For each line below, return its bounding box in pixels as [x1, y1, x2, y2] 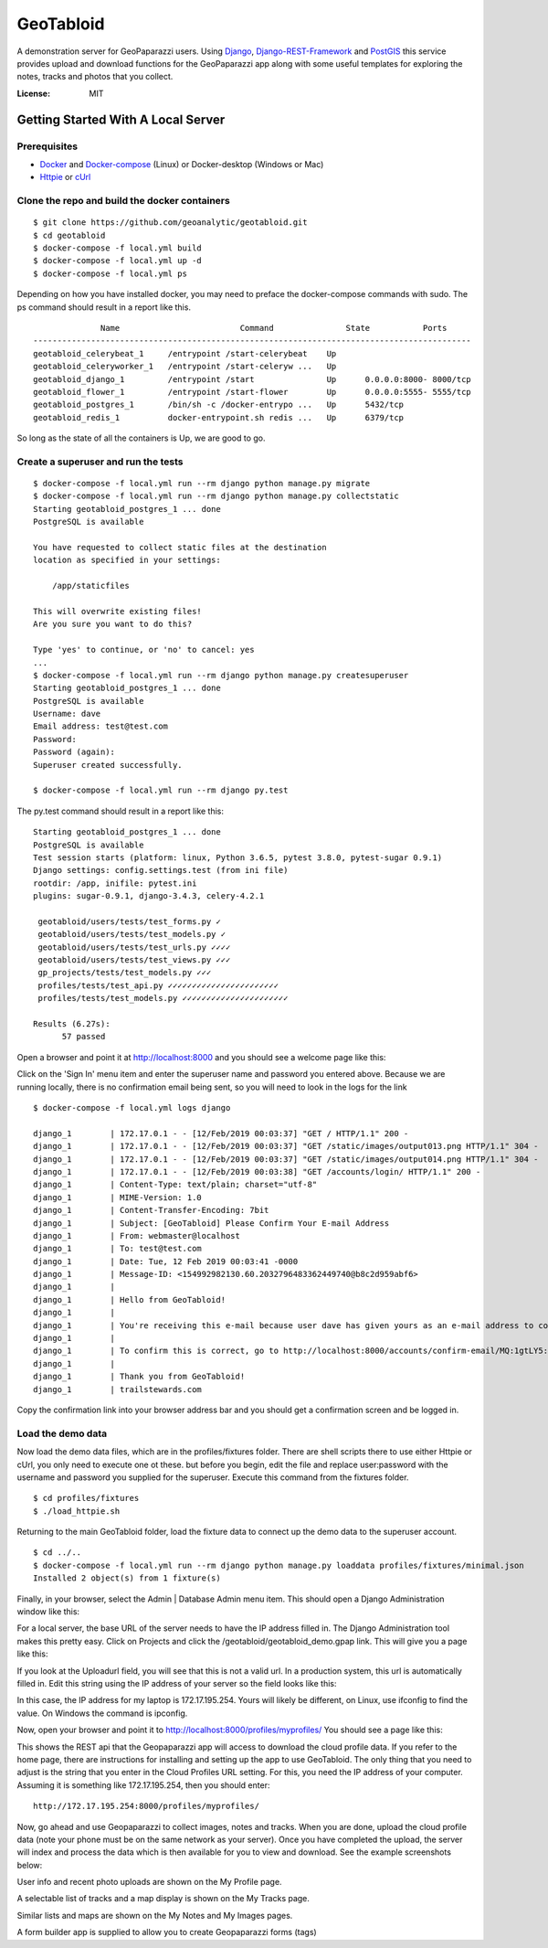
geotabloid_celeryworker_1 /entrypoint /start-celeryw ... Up [33, 361, 337, 372]
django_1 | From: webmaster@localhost [33, 1230, 241, 1240]
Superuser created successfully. [33, 760, 183, 770]
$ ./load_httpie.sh [33, 1506, 121, 1517]
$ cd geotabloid [33, 229, 106, 240]
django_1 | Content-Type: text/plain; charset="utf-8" [33, 1179, 318, 1190]
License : [16, 88, 50, 99]
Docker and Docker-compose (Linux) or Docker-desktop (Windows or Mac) [39, 158, 324, 169]
